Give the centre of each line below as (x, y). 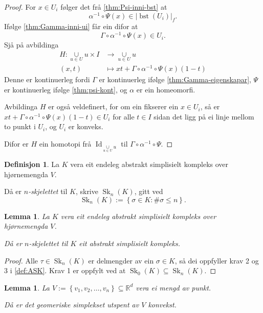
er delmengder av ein (121, 260)
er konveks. (86, 126)
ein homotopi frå (65, 144)
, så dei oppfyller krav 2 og (217, 260)
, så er (210, 106)
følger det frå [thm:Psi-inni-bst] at (114, 7)
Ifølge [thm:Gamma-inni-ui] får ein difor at (71, 26)
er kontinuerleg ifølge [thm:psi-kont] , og (66, 89)
